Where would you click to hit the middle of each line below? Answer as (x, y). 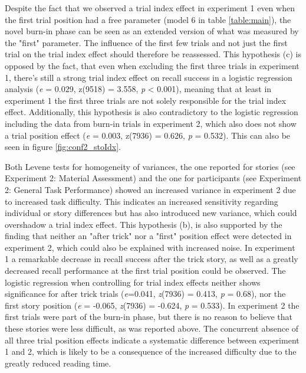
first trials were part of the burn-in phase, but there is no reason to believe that (149, 317)
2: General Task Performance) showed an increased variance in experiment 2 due (150, 189)
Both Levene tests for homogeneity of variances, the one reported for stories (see (150, 166)
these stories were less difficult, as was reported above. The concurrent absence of (152, 328)
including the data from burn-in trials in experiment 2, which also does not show (151, 123)
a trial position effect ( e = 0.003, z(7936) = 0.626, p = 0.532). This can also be (148, 135)
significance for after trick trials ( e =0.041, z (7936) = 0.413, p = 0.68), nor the (145, 294)
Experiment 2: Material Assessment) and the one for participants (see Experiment (153, 178)
